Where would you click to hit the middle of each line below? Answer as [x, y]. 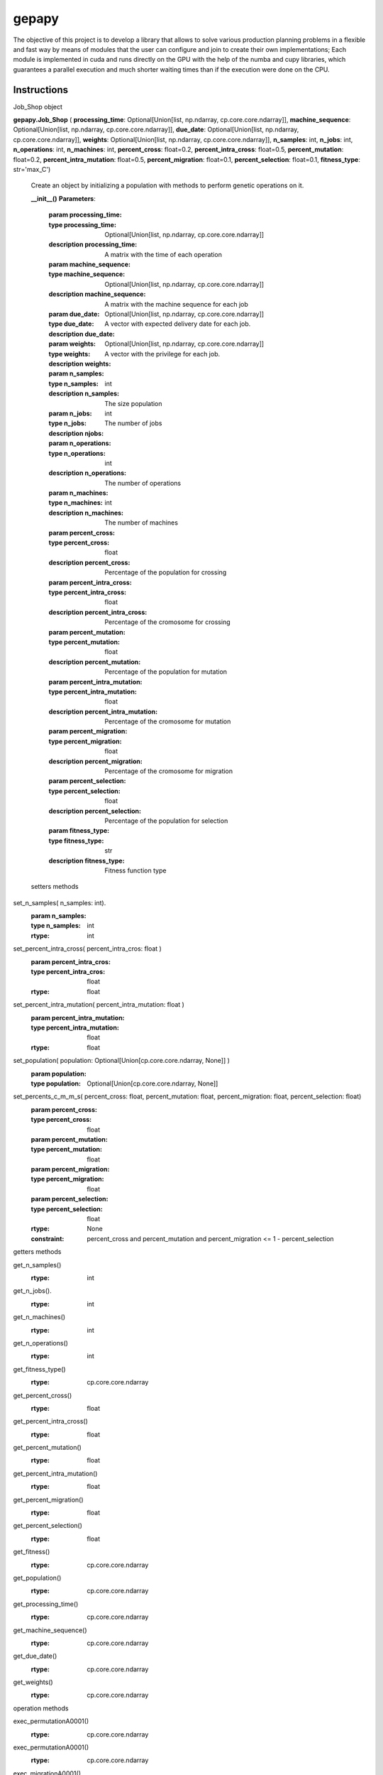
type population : [56, 1083]
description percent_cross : [89, 562]
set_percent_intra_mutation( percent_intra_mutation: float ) [99, 1005]
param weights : [72, 344]
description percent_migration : [96, 761]
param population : [59, 1074]
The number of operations [143, 483]
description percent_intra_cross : [98, 612]
